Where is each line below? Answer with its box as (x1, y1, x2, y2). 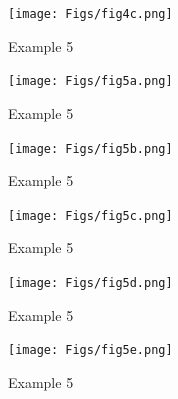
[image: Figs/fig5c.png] (8, 208, 173, 223)
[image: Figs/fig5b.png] (8, 141, 173, 156)
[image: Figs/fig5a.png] (8, 74, 173, 89)
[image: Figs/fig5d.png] (8, 276, 173, 290)
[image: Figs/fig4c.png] (8, 7, 173, 21)
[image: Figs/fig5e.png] (8, 343, 173, 358)
